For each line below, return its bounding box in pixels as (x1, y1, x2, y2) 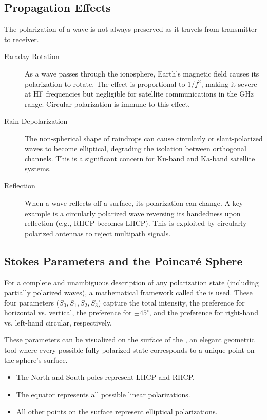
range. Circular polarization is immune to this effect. (25, 98, 190, 109)
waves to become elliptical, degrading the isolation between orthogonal (25, 143, 246, 154)
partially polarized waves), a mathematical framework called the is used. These (4, 287, 253, 298)
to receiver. (4, 33, 39, 44)
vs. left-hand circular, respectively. (4, 317, 112, 328)
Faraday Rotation (4, 51, 60, 62)
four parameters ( (4, 297, 60, 308)
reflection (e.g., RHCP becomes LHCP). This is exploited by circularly (25, 218, 247, 228)
